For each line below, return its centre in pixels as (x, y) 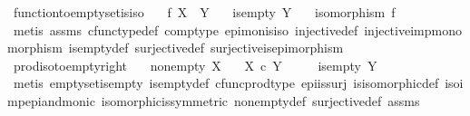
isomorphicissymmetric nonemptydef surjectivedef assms (260, 100)
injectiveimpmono (413, 29)
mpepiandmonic (51, 100)
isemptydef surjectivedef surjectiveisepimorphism (206, 48)
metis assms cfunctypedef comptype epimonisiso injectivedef (186, 29)
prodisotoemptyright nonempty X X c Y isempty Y (195, 65)
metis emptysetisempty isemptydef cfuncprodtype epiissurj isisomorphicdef (226, 83)
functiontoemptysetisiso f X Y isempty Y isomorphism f (204, 12)
